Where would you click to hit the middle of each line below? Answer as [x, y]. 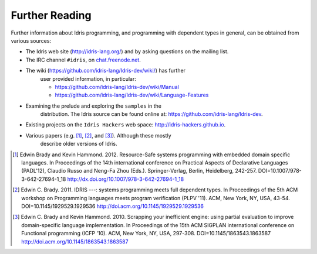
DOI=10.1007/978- [280, 171]
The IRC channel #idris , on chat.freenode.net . [83, 60]
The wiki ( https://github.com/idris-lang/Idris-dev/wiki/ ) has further [106, 71]
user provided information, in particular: [88, 78]
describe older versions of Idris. [79, 144]
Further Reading [51, 15]
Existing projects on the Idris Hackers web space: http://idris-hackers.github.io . [126, 125]
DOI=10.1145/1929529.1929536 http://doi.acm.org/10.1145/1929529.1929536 [113, 206]
